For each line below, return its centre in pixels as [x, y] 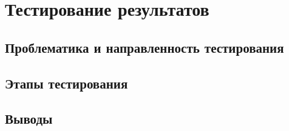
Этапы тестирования [66, 83]
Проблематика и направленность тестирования [144, 47]
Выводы [29, 119]
